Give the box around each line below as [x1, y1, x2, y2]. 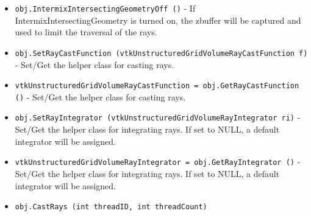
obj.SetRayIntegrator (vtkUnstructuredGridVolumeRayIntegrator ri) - [15, 111, 301, 124]
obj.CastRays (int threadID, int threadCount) [15, 203, 207, 212]
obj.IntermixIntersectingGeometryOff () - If [15, 2, 196, 14]
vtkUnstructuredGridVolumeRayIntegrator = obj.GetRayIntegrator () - [15, 155, 301, 168]
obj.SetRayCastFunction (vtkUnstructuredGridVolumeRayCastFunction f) [15, 49, 308, 58]
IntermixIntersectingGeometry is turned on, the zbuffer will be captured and [15, 13, 301, 26]
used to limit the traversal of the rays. [15, 26, 157, 38]
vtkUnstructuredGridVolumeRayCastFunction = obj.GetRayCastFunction [15, 82, 299, 91]
